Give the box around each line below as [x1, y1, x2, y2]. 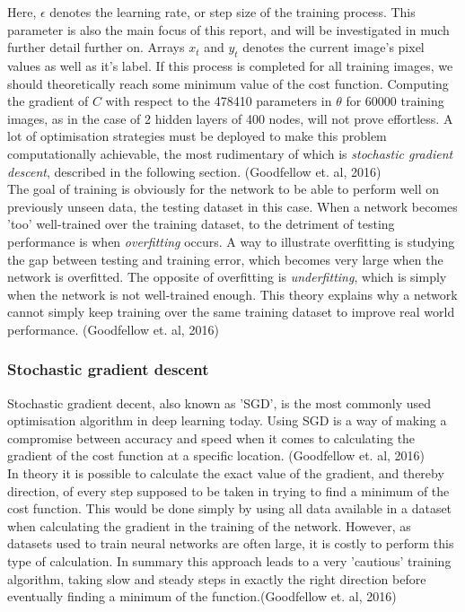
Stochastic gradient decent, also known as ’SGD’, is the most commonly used [7, 393, 432, 412]
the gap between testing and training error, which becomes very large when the [7, 249, 443, 268]
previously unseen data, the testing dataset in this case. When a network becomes [7, 197, 458, 215]
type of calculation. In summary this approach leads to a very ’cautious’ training [7, 552, 452, 571]
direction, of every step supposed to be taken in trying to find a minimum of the [7, 481, 450, 500]
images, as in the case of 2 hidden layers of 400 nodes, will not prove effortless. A [7, 109, 453, 127]
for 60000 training [346, 92, 444, 110]
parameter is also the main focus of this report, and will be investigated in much [7, 20, 450, 39]
